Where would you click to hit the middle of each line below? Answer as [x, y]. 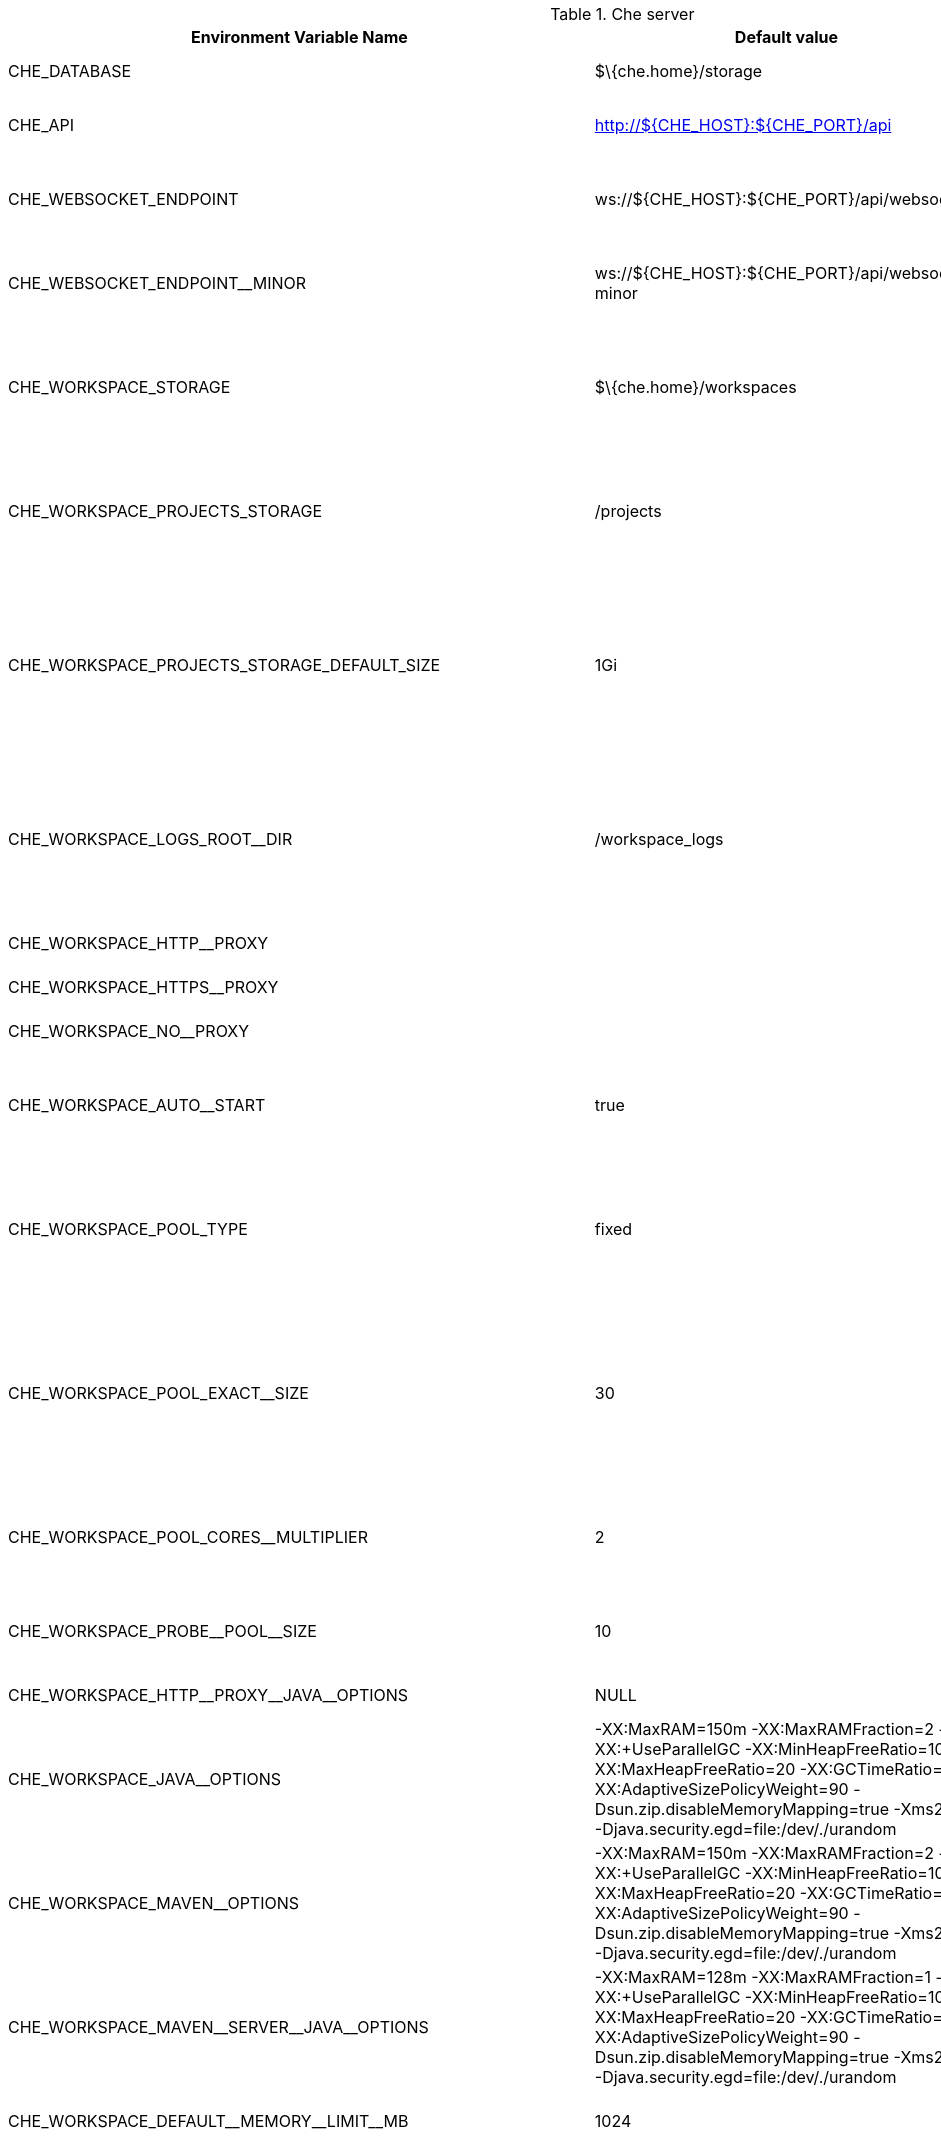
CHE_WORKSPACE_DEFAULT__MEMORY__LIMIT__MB [208, 2121]
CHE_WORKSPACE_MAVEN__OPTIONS [154, 1903]
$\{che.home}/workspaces [695, 387]
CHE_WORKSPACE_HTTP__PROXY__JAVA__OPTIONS [208, 1695]
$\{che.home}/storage [678, 71]
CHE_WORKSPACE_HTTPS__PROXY [143, 987]
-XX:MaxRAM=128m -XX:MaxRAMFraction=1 [762, 1977]
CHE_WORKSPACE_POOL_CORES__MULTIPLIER [188, 1537]
